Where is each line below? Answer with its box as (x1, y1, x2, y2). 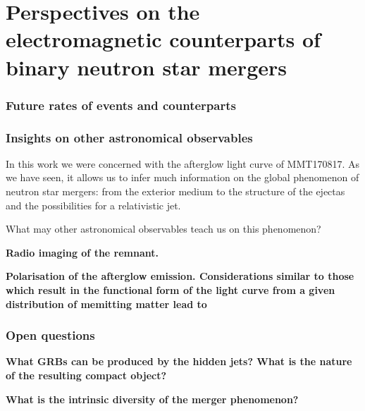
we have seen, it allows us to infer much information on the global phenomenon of (6, 170, 359, 185)
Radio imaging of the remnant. (6, 245, 159, 259)
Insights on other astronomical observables (6, 128, 253, 146)
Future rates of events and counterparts (6, 96, 236, 114)
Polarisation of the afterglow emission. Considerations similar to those (6, 269, 354, 283)
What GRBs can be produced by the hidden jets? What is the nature (6, 354, 352, 369)
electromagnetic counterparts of (6, 25, 321, 54)
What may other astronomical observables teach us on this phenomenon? (6, 221, 321, 236)
